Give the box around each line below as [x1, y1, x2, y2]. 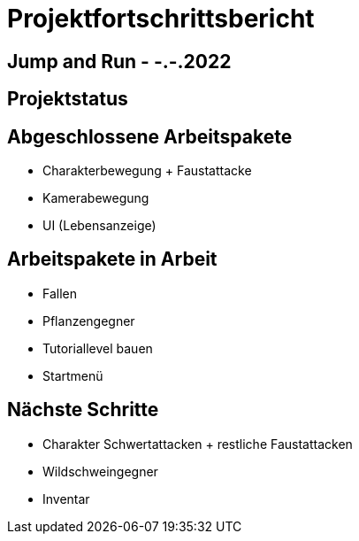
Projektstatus [7, 88, 128, 111]
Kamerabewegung [42, 190, 149, 206]
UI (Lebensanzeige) [42, 218, 157, 234]
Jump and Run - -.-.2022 [7, 50, 232, 73]
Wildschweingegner [42, 463, 158, 479]
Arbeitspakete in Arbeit [7, 248, 218, 271]
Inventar [42, 491, 90, 506]
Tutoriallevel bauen [42, 340, 153, 356]
